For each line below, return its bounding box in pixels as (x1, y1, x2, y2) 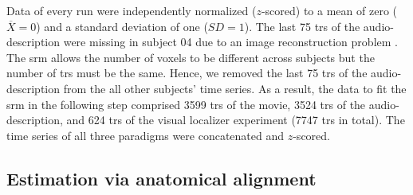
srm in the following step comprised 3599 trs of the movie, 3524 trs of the (6, 96, 366, 112)
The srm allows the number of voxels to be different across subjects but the (6, 49, 375, 65)
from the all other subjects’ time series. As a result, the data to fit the (63, 80, 407, 96)
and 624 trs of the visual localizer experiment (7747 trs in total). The (66, 111, 405, 128)
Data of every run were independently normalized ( (6, 2, 257, 18)
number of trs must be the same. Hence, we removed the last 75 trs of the (6, 64, 368, 81)
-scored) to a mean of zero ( (261, 2, 397, 18)
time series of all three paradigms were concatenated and (6, 127, 285, 143)
